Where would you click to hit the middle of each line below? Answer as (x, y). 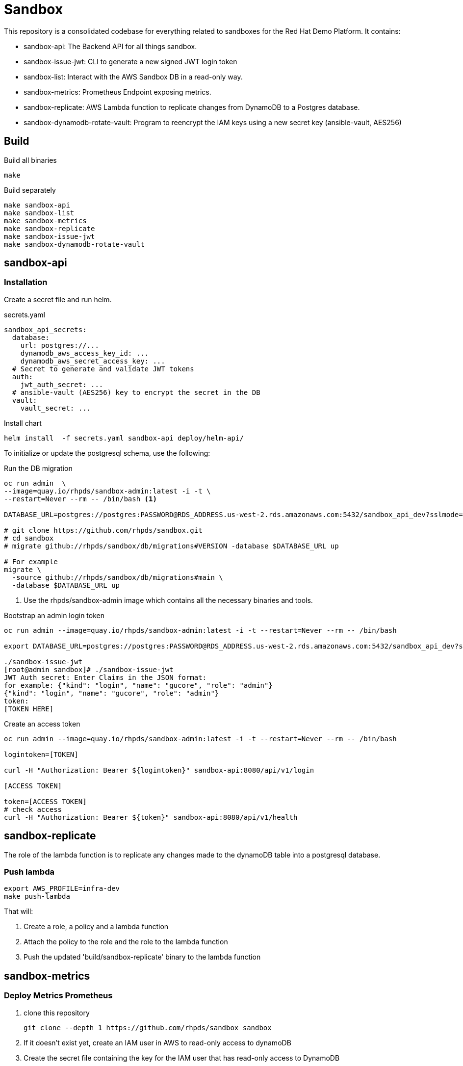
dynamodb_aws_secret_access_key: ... (93, 361)
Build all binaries (30, 160)
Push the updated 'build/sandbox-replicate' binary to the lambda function (142, 957)
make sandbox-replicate (50, 228)
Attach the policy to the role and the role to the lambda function (126, 942)
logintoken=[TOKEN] (41, 754)
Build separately (30, 190)
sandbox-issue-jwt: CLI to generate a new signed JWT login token (130, 61)
